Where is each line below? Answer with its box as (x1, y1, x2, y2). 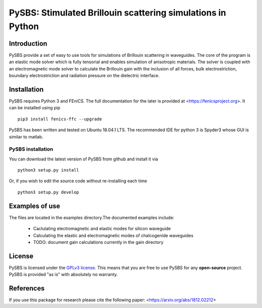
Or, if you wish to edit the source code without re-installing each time (9, 178, 147, 184)
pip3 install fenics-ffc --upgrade (17, 116, 102, 121)
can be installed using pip (9, 105, 61, 111)
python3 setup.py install (17, 168, 80, 173)
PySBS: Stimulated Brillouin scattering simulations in (9, 7, 227, 18)
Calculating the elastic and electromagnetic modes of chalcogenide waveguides (33, 232, 194, 238)
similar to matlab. (9, 134, 44, 139)
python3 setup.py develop (17, 189, 80, 195)
